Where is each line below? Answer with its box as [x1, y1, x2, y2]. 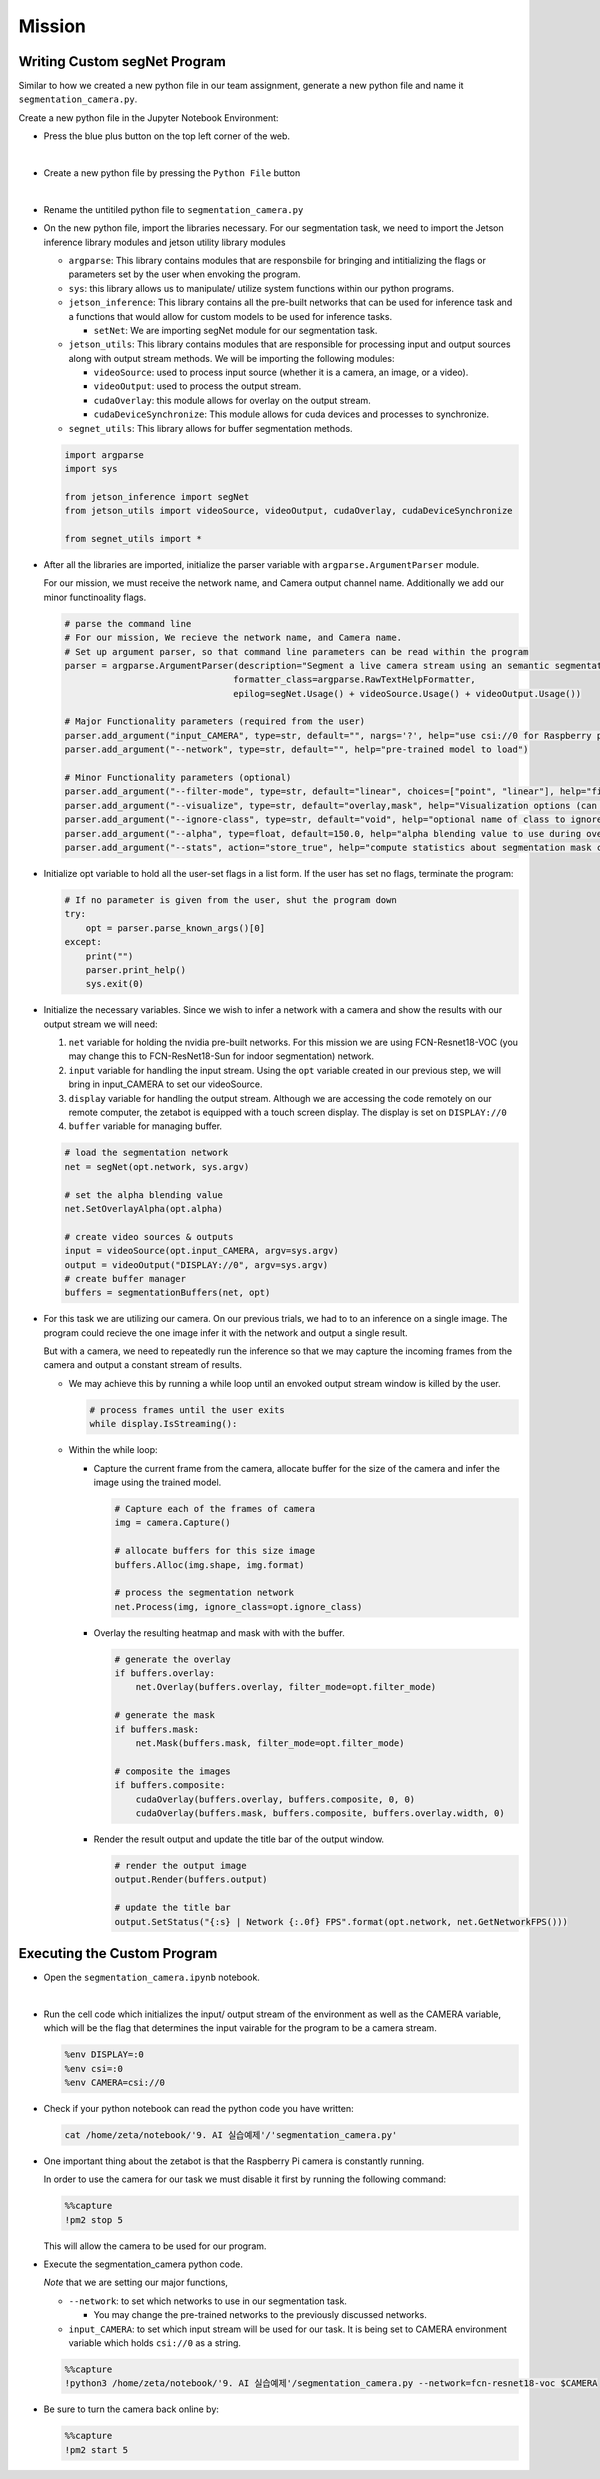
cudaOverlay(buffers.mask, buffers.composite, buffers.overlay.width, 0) [135, 1807, 505, 1819]
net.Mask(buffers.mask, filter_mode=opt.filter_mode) [135, 1738, 405, 1749]
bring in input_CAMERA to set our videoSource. [68, 1078, 263, 1090]
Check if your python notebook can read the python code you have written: [43, 2102, 354, 2114]
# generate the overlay [114, 1653, 232, 1665]
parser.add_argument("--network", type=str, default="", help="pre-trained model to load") [64, 744, 529, 755]
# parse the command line [64, 618, 192, 629]
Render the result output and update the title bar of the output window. [93, 1833, 385, 1845]
